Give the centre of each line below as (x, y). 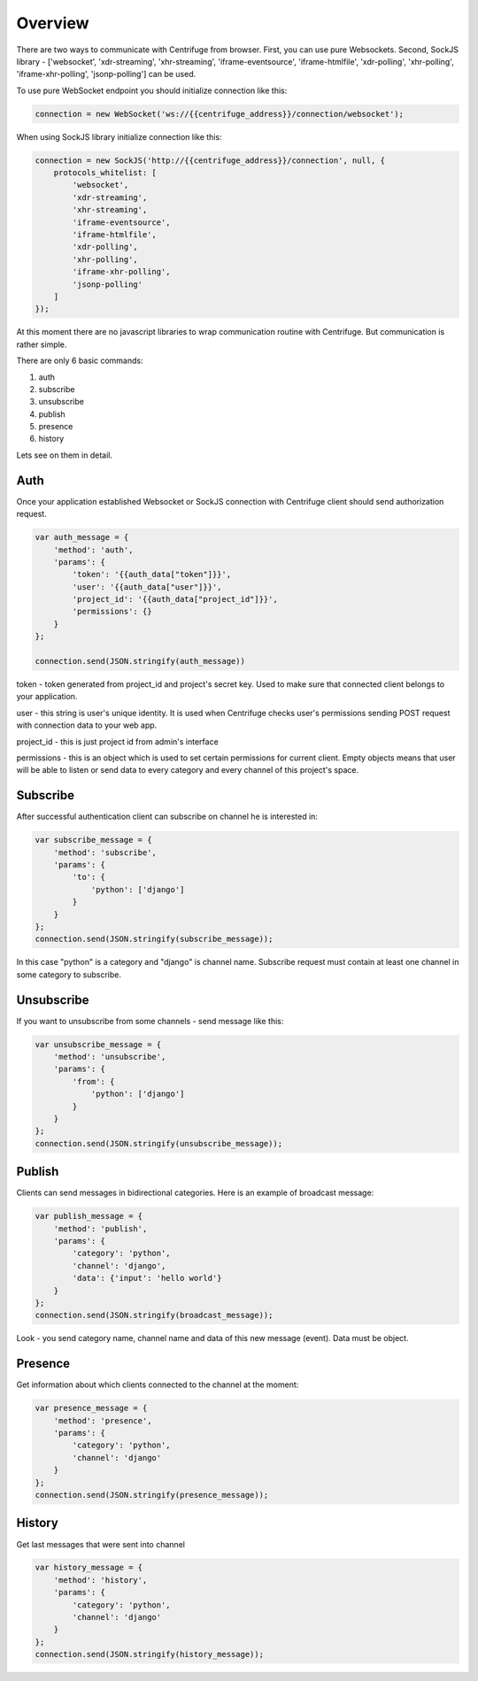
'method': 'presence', (103, 1420)
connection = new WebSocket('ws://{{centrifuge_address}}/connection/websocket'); (220, 114)
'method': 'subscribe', (105, 852)
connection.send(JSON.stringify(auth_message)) (140, 661)
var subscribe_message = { (93, 840)
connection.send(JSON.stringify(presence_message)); (152, 1495)
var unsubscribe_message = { (98, 1044)
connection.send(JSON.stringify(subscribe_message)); (154, 939)
